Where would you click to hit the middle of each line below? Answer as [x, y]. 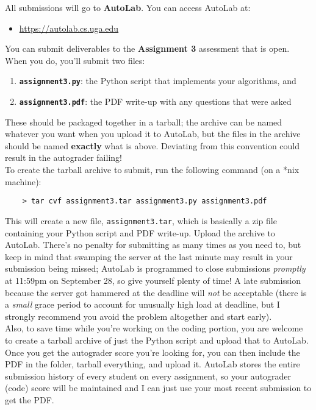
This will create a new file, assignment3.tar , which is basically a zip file [141, 220]
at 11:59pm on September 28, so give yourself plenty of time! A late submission [153, 280]
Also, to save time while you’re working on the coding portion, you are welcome [154, 328]
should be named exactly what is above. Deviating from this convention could [153, 145]
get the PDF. [30, 399]
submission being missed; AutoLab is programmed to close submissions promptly [155, 268]
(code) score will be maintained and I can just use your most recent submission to [158, 388]
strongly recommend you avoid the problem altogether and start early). [138, 316]
